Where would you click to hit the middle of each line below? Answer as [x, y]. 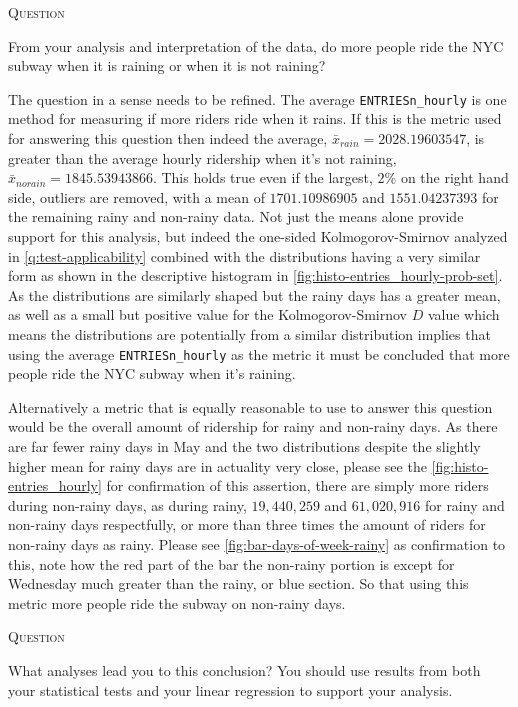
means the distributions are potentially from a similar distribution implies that [249, 333]
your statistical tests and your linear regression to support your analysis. [230, 689]
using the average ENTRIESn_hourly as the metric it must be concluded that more [259, 353]
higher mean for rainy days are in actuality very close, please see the [217, 465]
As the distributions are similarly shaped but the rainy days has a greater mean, [254, 294]
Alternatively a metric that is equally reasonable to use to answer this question [250, 406]
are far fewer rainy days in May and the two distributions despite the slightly [244, 446]
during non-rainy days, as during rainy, [127, 504]
